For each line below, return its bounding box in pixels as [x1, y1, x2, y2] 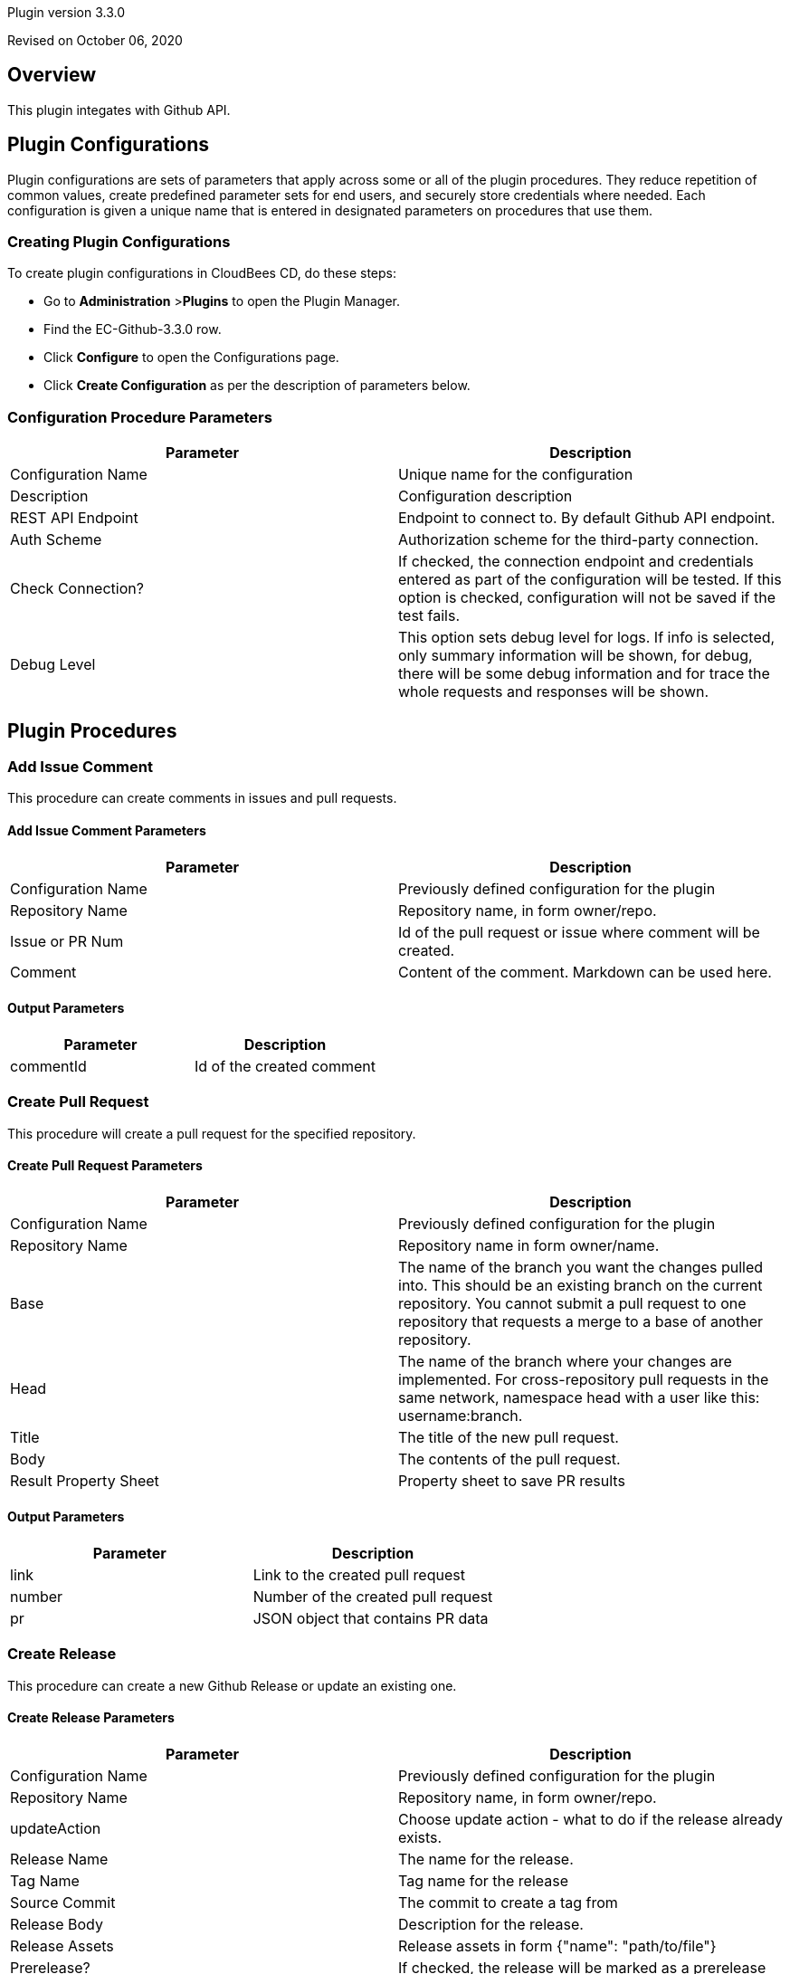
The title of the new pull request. [398, 1427, 619, 1446]
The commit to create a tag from [398, 1893, 618, 1912]
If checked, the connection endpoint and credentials [398, 552, 754, 571]
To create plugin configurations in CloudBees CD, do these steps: [7, 265, 397, 281]
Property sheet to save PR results [398, 1471, 625, 1490]
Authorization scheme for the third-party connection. [398, 530, 759, 549]
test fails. [398, 606, 461, 625]
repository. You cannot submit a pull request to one [398, 1293, 747, 1312]
